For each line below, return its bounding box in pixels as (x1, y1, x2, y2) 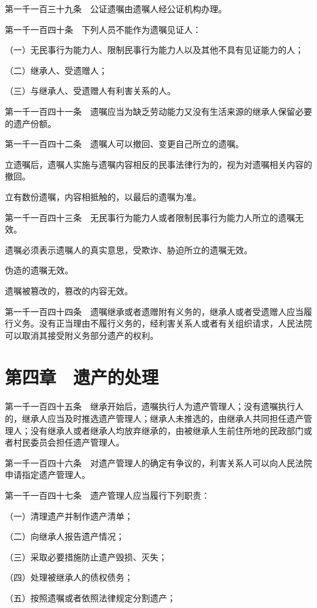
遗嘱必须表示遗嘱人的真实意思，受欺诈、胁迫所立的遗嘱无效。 (5, 243, 252, 256)
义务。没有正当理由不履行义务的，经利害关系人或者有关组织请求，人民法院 (13, 317, 312, 330)
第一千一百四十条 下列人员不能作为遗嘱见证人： (5, 23, 201, 35)
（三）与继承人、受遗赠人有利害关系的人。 (5, 84, 176, 97)
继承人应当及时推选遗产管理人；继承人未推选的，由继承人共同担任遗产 (21, 412, 304, 424)
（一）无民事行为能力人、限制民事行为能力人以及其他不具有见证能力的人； (5, 43, 304, 56)
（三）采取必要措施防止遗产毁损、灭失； (5, 550, 167, 563)
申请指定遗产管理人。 (5, 468, 90, 481)
